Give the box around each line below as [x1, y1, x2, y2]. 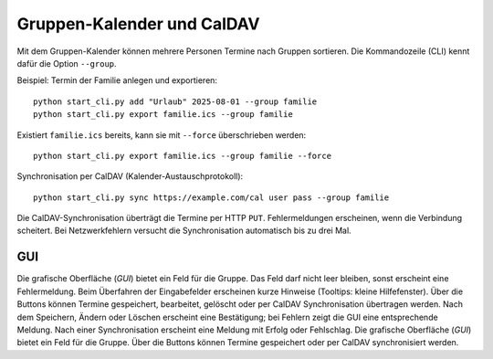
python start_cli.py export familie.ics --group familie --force [33, 151, 332, 161]
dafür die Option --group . [16, 58, 118, 69]
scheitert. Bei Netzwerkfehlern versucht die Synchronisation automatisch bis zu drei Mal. [16, 225, 351, 237]
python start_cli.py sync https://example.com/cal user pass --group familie [33, 192, 390, 203]
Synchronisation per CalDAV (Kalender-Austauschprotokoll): [16, 171, 244, 182]
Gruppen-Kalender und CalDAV [16, 14, 260, 34]
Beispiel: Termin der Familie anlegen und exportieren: [16, 75, 218, 86]
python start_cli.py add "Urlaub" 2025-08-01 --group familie [33, 96, 318, 107]
